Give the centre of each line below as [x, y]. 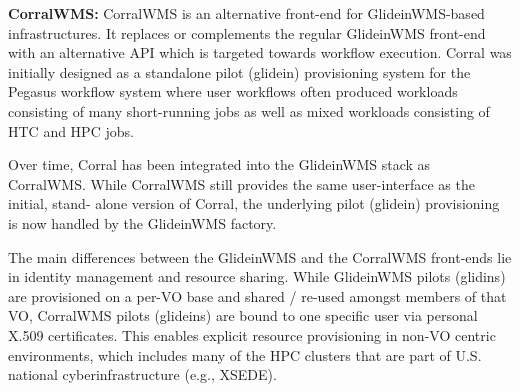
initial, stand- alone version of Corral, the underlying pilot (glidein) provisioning [254, 203]
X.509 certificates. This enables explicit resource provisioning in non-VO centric [252, 334]
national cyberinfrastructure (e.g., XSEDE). [142, 374]
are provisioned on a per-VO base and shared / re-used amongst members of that [257, 295]
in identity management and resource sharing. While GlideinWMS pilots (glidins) [257, 276]
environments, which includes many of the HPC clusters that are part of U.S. [245, 354]
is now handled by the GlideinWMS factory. [142, 222]
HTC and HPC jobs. [71, 130]
